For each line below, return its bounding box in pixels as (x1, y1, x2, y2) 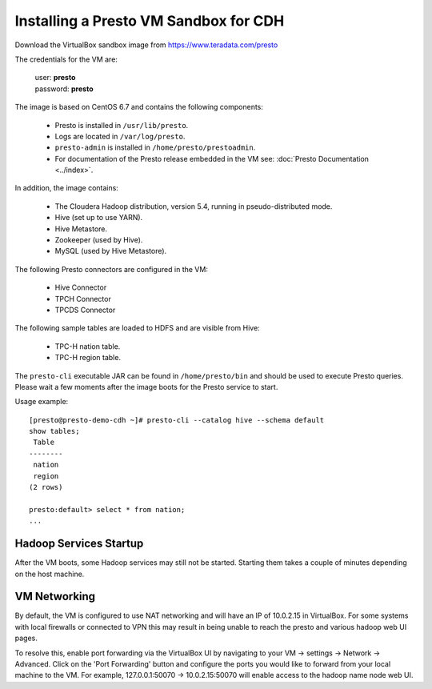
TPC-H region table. (54, 353, 122, 363)
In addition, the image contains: (14, 183, 119, 193)
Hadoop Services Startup (14, 537, 144, 551)
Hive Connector (54, 282, 107, 292)
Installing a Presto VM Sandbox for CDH (14, 12, 285, 30)
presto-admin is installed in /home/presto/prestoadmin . (54, 142, 256, 152)
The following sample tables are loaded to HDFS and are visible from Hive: (14, 323, 260, 333)
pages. (14, 633, 38, 643)
